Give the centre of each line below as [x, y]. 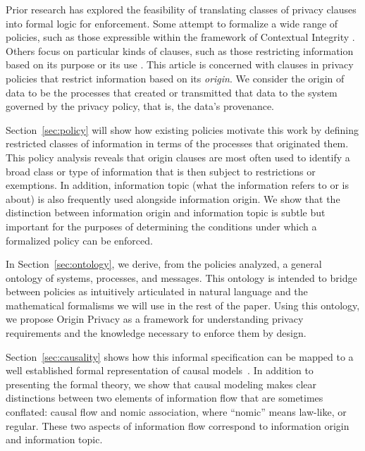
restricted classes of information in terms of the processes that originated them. [177, 143]
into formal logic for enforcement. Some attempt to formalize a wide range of [172, 23]
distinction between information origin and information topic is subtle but [166, 212]
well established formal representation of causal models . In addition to [160, 370]
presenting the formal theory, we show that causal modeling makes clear [161, 384]
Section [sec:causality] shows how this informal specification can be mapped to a [180, 356]
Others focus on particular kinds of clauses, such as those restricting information [180, 50]
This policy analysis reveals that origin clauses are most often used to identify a [178, 157]
